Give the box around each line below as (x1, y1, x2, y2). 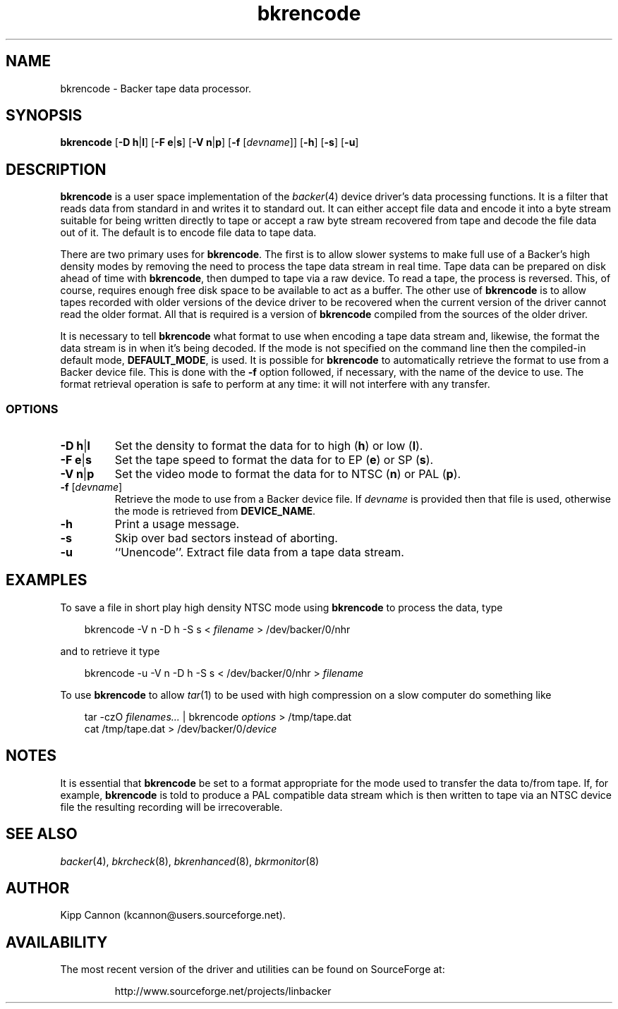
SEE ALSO (6, 825, 78, 843)
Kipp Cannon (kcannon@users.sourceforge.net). (60, 909, 286, 922)
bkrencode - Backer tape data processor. (60, 82, 252, 94)
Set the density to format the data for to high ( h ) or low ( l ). (114, 439, 423, 453)
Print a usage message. (114, 517, 240, 532)
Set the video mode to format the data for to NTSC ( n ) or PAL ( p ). (114, 467, 461, 482)
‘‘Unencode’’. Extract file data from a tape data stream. (114, 545, 404, 560)
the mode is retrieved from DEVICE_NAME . (114, 505, 316, 518)
